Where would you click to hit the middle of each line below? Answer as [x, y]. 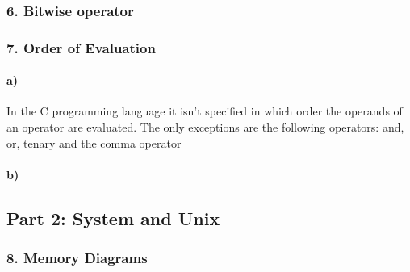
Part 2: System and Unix [113, 218]
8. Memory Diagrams [77, 258]
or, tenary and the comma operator [94, 142]
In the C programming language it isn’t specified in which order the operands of [205, 111]
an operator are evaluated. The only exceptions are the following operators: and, [205, 127]
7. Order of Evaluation [81, 47]
